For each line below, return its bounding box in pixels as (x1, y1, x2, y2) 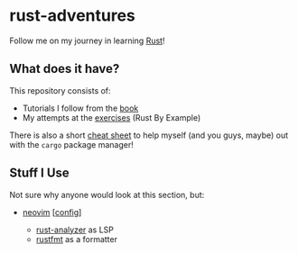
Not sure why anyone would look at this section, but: (9, 189, 205, 200)
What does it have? (9, 61, 120, 77)
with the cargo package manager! (9, 139, 134, 149)
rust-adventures (9, 5, 135, 26)
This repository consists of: (9, 85, 111, 95)
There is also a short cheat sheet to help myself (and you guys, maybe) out (9, 130, 289, 140)
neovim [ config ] (22, 206, 82, 217)
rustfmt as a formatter (35, 233, 117, 244)
